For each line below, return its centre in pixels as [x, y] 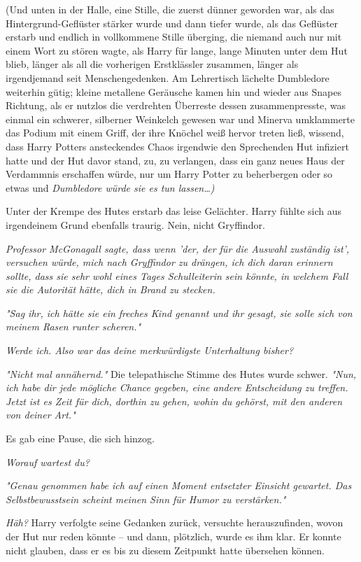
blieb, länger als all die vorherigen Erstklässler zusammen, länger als [152, 64]
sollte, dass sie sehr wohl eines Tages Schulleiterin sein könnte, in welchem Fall [177, 275]
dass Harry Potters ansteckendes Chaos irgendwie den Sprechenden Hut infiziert [177, 146]
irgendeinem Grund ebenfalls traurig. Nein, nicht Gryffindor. [135, 224]
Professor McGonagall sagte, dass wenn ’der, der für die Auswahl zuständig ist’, [178, 248]
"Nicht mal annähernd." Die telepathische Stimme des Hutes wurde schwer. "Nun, [181, 373]
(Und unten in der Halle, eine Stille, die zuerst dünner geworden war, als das [170, 9]
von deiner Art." [41, 415]
